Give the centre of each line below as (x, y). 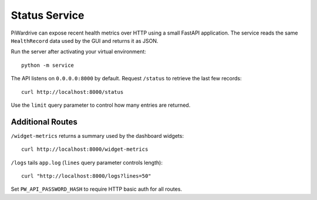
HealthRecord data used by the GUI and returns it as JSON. (85, 40)
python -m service (48, 65)
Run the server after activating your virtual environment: (78, 52)
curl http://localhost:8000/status (72, 92)
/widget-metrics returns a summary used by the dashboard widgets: (97, 135)
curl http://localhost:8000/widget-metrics (85, 149)
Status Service (48, 15)
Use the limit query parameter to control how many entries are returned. (101, 105)
